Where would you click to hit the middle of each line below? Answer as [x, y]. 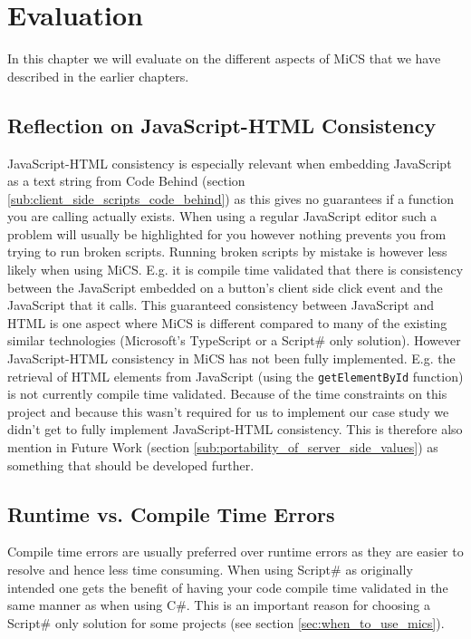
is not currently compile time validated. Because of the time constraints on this [227, 394]
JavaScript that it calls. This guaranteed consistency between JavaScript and [221, 305]
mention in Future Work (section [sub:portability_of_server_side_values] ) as [223, 447]
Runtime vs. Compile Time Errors [171, 513]
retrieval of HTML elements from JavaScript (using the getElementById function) [235, 376]
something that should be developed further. [131, 465]
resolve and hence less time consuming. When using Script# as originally [210, 570]
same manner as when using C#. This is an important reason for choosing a [219, 605]
